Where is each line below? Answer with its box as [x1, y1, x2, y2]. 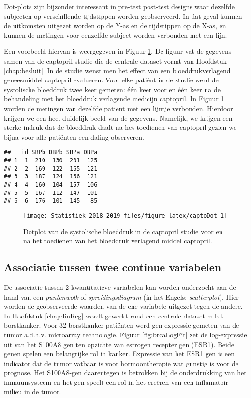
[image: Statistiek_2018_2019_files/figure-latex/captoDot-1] [23, 212, 228, 219]
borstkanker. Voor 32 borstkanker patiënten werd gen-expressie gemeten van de [4, 320, 239, 330]
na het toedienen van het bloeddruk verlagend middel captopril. [23, 236, 212, 246]
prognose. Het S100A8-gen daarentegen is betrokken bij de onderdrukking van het [4, 367, 247, 378]
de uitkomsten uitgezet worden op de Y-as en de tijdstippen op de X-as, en [4, 20, 226, 31]
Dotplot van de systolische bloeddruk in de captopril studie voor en [23, 226, 223, 236]
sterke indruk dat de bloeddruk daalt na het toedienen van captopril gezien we [4, 122, 236, 132]
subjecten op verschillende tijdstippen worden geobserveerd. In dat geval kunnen [4, 11, 242, 21]
